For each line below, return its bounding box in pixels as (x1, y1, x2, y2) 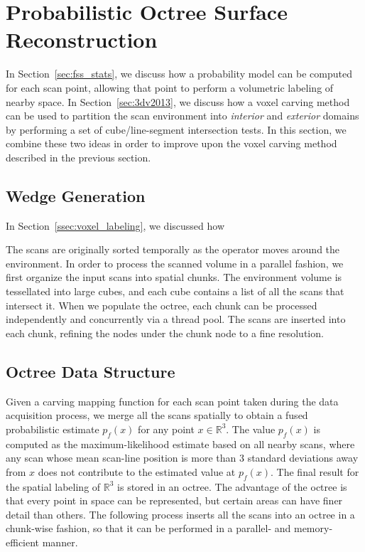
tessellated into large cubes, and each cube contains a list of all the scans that (6, 284, 344, 299)
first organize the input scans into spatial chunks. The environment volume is (6, 270, 342, 285)
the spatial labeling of (6, 479, 101, 494)
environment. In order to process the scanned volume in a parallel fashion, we (6, 255, 344, 270)
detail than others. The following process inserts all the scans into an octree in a (6, 506, 355, 521)
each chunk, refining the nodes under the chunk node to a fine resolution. (6, 325, 324, 340)
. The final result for (271, 464, 359, 479)
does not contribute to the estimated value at (38, 464, 236, 479)
